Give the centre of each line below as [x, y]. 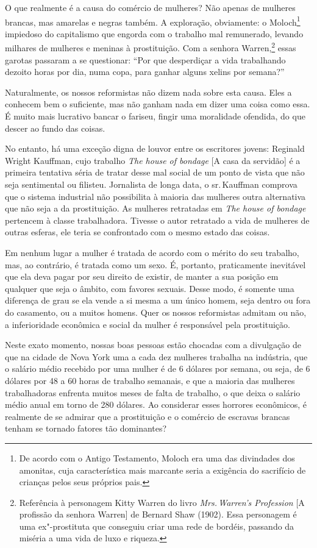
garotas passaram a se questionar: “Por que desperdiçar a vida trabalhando [145, 59]
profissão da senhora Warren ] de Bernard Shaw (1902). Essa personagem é [158, 514]
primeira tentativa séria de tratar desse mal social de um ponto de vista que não [155, 172]
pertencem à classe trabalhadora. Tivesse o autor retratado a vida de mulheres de [157, 220]
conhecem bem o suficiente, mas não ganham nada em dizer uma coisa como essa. [158, 104]
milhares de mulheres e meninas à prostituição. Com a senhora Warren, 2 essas [151, 47]
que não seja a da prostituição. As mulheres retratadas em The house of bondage [155, 208]
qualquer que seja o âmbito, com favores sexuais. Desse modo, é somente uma [150, 288]
